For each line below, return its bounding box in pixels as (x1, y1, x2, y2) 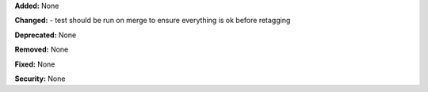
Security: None (14, 74, 66, 83)
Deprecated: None (14, 30, 77, 40)
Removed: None (14, 44, 69, 55)
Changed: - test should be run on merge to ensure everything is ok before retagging (14, 16, 291, 25)
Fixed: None (14, 59, 55, 69)
